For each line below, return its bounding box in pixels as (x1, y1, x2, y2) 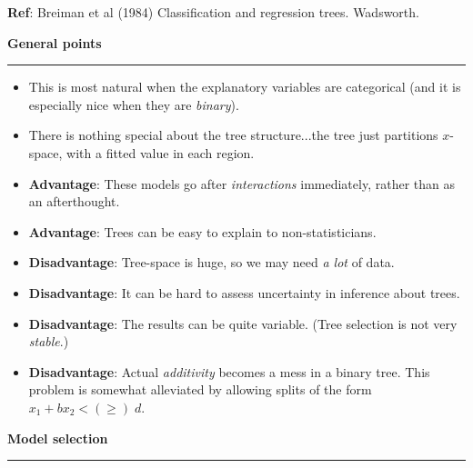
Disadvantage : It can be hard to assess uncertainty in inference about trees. (28, 283, 460, 302)
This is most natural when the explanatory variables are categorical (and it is (28, 77, 461, 96)
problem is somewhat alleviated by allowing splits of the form (28, 380, 372, 399)
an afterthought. (28, 192, 120, 211)
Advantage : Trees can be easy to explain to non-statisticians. (28, 222, 377, 241)
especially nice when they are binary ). (28, 95, 239, 114)
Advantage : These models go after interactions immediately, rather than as (28, 174, 455, 193)
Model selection (7, 428, 108, 447)
